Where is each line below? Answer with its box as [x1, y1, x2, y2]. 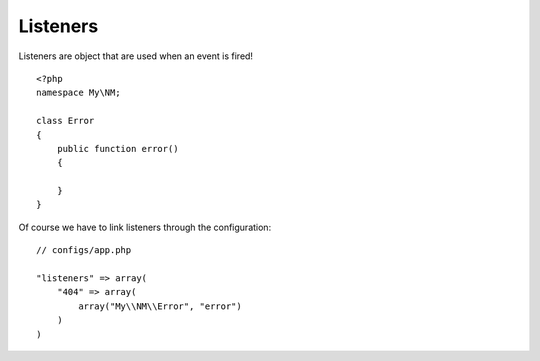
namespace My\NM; [36, 87, 121, 99]
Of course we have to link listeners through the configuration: [18, 221, 272, 233]
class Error [36, 115, 95, 127]
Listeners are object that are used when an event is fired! [18, 50, 254, 62]
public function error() [56, 143, 179, 154]
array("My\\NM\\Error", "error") [78, 300, 242, 312]
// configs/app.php [36, 245, 132, 256]
